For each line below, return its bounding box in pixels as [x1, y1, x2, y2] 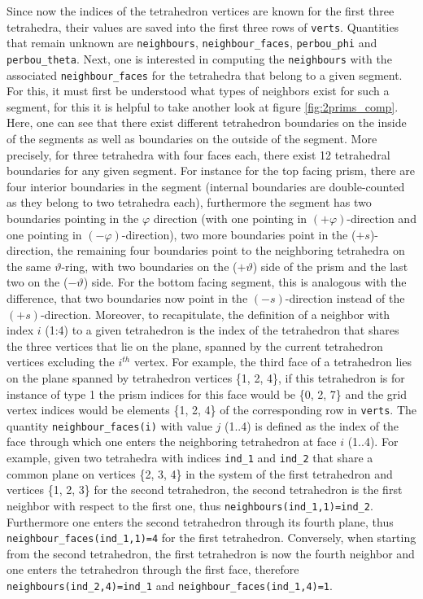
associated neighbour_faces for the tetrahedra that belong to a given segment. [7, 66, 403, 83]
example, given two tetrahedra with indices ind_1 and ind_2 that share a [7, 449, 373, 466]
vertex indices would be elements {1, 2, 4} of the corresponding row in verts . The [7, 401, 416, 418]
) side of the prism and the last [252, 257, 408, 274]
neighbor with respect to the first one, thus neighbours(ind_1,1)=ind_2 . [7, 496, 373, 514]
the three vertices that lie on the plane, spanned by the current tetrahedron [7, 337, 383, 354]
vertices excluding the [7, 353, 115, 370]
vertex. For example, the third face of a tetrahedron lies [133, 353, 412, 370]
